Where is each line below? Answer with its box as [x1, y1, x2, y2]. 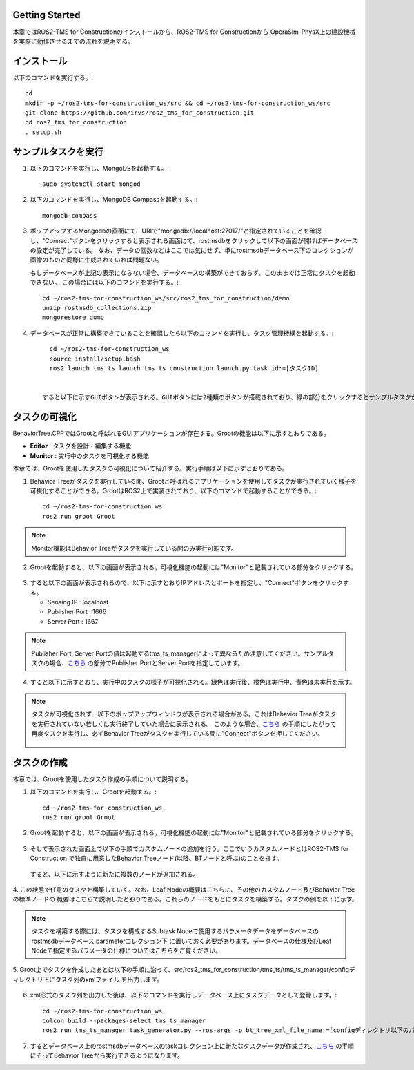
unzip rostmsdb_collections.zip [42, 304, 152, 312]
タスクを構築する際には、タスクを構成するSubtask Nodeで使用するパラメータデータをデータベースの [31, 927, 319, 935]
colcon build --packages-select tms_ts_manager [42, 1016, 206, 1024]
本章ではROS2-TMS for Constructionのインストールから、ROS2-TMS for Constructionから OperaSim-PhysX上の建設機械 [12, 28, 356, 36]
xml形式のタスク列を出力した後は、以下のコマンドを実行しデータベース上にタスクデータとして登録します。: [30, 991, 337, 1000]
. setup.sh [25, 128, 62, 136]
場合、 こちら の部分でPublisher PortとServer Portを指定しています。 [49, 659, 244, 667]
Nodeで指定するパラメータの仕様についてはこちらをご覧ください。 [31, 946, 222, 955]
